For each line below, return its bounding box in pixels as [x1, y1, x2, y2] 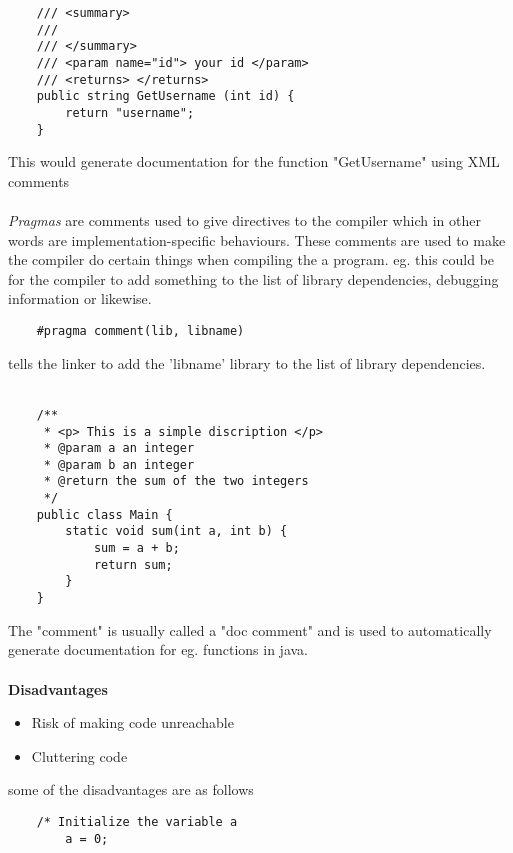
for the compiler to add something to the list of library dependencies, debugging [8, 268, 499, 289]
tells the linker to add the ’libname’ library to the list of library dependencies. [8, 352, 486, 373]
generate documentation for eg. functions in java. [8, 639, 309, 660]
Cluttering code [31, 745, 128, 766]
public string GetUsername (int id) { [36, 89, 295, 104]
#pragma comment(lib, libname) [36, 324, 245, 338]
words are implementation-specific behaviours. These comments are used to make [8, 229, 506, 250]
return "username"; [65, 105, 195, 120]
